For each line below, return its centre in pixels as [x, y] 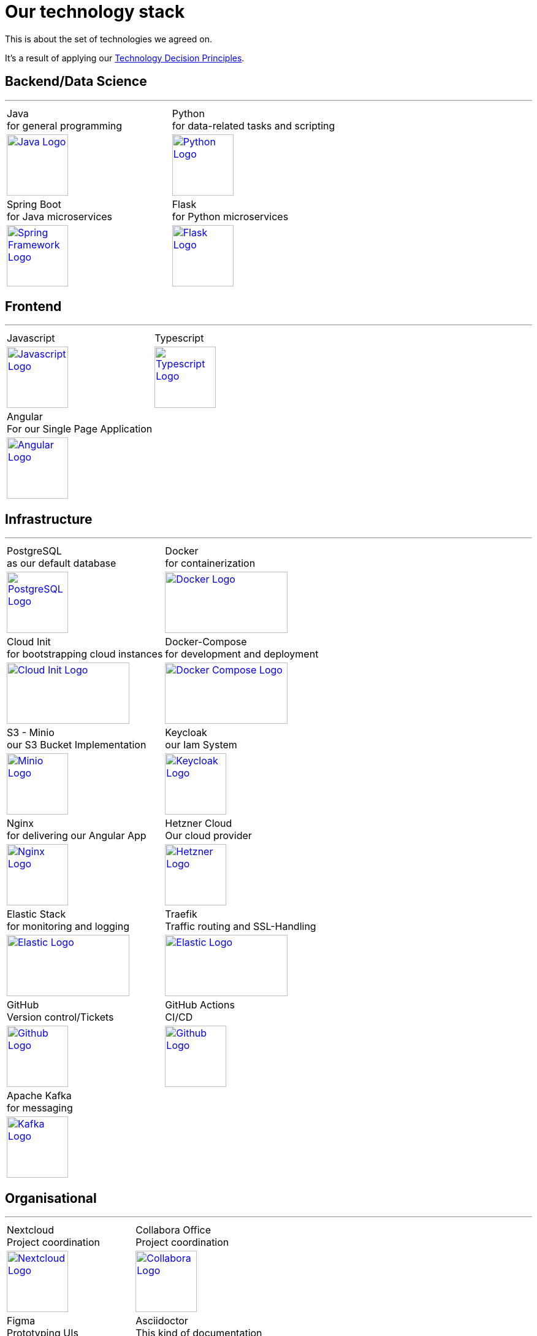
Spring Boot [34, 204]
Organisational [51, 1198]
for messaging [40, 1108]
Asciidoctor [162, 1321]
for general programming [65, 125]
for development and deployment [242, 654]
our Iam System [201, 745]
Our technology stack [95, 12]
